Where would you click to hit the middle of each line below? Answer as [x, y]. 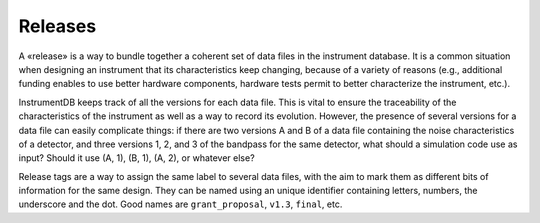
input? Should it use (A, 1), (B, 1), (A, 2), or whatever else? [136, 158]
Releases [57, 26]
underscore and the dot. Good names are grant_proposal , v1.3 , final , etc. [180, 204]
